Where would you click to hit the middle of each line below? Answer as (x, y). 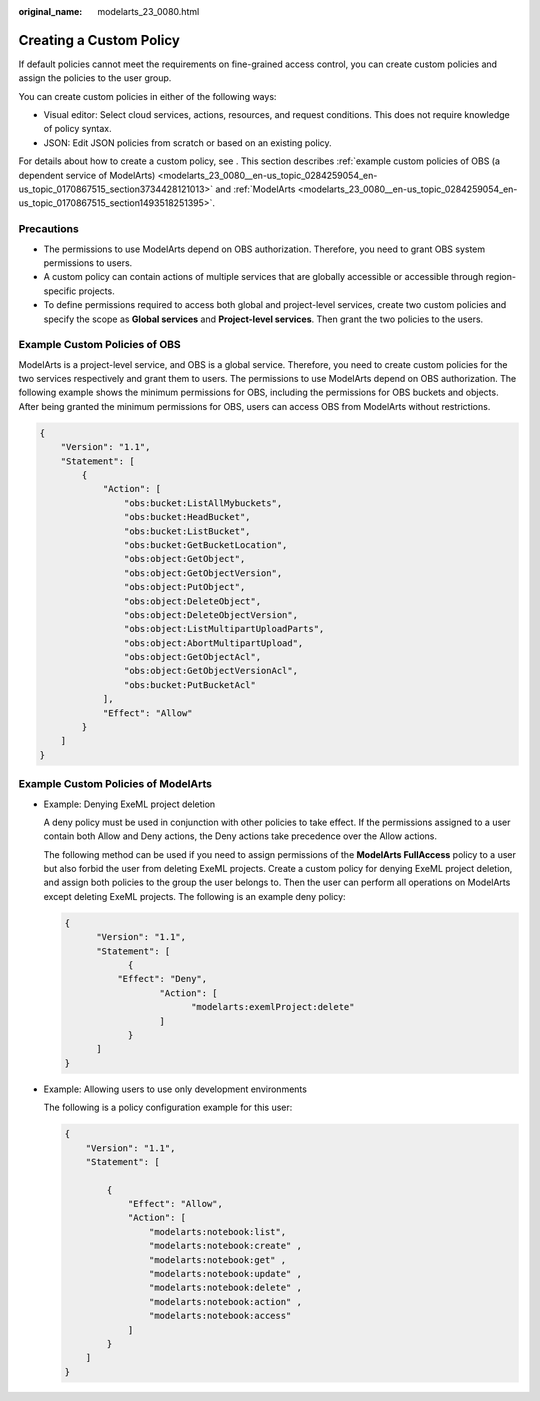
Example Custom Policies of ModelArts (115, 784)
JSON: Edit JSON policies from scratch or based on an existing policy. (187, 142)
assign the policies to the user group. (95, 78)
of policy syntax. (77, 129)
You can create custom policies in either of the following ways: (147, 96)
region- (501, 277)
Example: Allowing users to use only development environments (175, 1089)
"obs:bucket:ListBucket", (187, 531)
